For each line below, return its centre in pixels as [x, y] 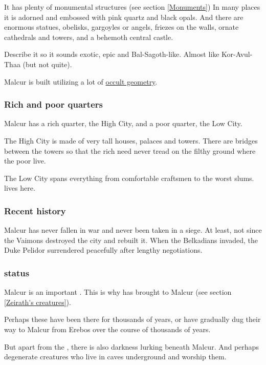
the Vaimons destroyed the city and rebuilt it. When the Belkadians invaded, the [131, 240]
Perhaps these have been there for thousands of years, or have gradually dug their [132, 319]
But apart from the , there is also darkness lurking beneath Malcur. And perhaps [131, 346]
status [17, 272]
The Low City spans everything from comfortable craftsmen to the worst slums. [129, 178]
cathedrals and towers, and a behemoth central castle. [89, 37]
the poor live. [25, 161]
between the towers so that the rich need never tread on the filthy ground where [130, 150]
